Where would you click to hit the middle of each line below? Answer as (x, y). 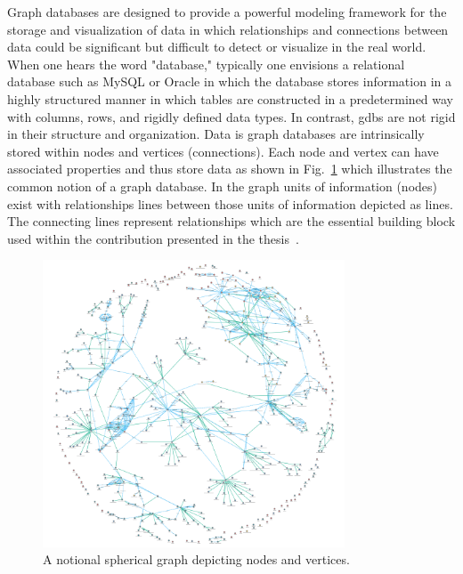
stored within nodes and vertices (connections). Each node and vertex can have (223, 151)
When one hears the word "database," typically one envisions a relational (206, 64)
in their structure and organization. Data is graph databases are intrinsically (216, 134)
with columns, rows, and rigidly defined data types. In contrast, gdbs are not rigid (231, 116)
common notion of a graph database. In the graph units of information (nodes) (223, 186)
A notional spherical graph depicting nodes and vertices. (196, 559)
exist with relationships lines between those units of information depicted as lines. (230, 203)
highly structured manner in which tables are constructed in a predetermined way (231, 98)
